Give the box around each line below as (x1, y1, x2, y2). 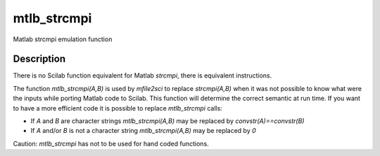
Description (13, 53, 66, 65)
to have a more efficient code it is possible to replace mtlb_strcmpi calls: (13, 104, 223, 112)
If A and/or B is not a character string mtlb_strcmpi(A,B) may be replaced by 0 (30, 127, 256, 135)
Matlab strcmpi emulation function (13, 35, 113, 43)
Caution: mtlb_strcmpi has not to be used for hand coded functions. (13, 139, 209, 148)
